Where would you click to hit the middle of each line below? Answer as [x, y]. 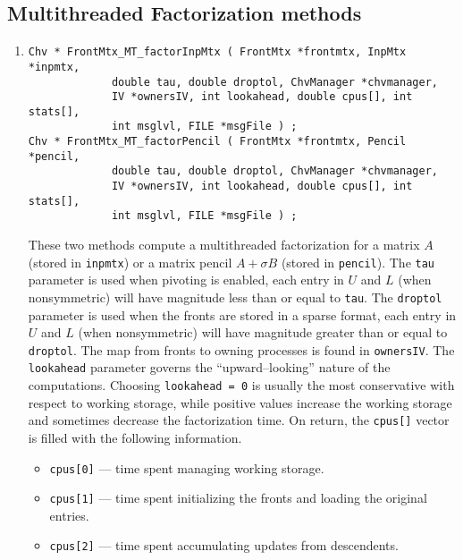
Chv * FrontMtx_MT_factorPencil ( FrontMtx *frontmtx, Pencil [217, 142]
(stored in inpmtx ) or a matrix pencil [130, 262]
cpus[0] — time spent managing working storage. [187, 467]
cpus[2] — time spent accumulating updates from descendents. [224, 545]
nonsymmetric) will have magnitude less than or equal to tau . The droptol [235, 297]
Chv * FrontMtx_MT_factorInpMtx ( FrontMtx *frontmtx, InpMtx [217, 52]
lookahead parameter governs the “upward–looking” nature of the [209, 367]
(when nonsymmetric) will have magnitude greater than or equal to [263, 332]
